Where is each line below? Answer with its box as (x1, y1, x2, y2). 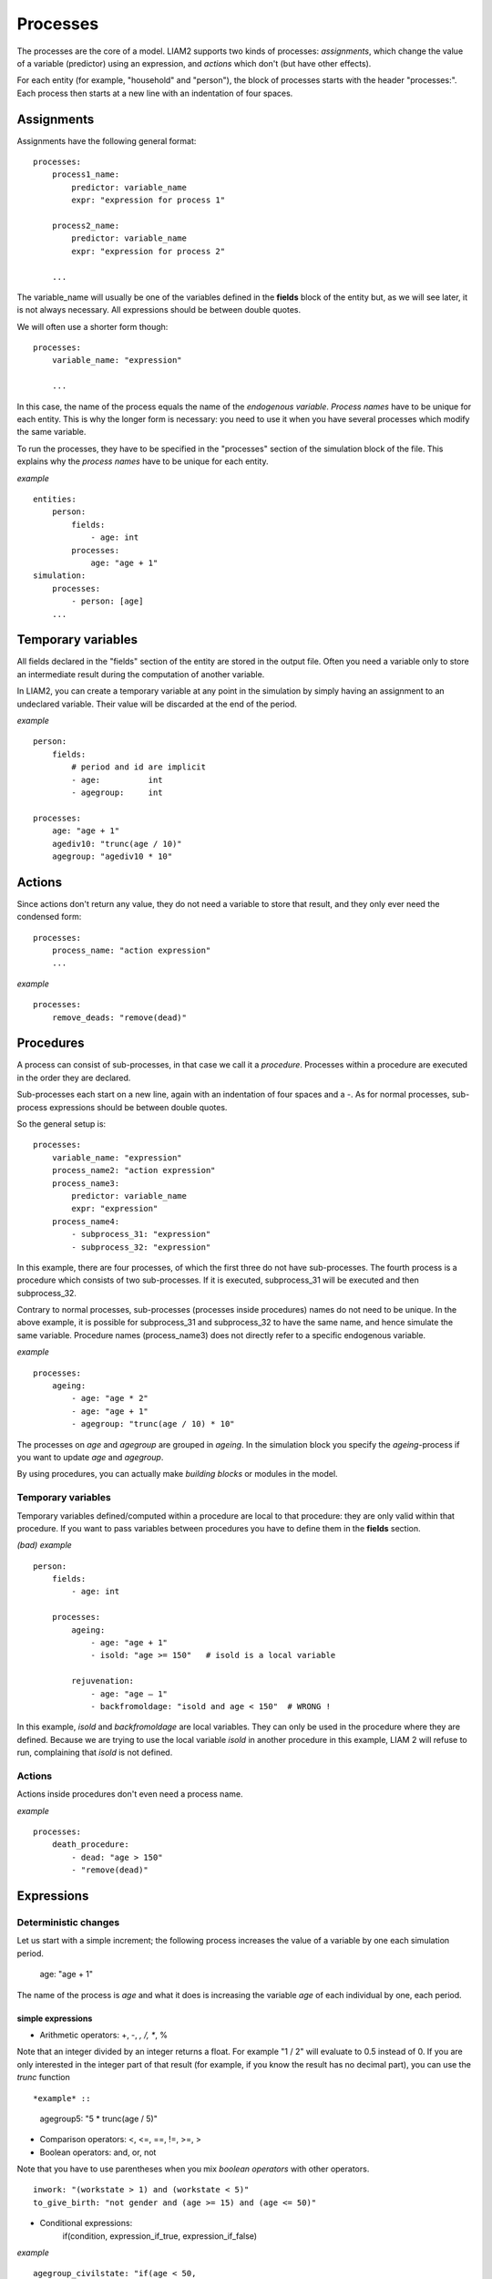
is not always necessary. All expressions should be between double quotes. (16, 304, 301, 315)
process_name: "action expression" (51, 944, 211, 955)
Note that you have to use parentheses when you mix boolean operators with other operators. (16, 2163, 370, 2174)
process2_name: (51, 220, 120, 231)
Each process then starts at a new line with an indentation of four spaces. (16, 88, 293, 98)
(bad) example (16, 1540, 72, 1551)
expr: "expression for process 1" (71, 195, 226, 205)
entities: (33, 494, 77, 504)
